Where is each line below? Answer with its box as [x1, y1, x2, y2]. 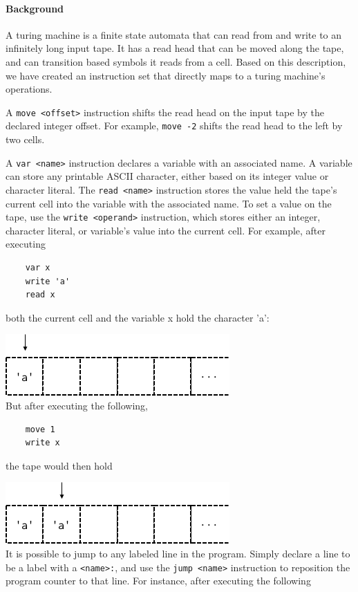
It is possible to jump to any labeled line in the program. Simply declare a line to [6, 546, 350, 560]
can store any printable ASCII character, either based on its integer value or [6, 169, 329, 183]
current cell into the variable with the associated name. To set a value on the [6, 196, 332, 210]
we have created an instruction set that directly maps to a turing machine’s [6, 68, 326, 82]
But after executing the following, [6, 398, 148, 412]
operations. [6, 82, 53, 96]
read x [25, 290, 55, 300]
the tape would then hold [6, 458, 113, 472]
